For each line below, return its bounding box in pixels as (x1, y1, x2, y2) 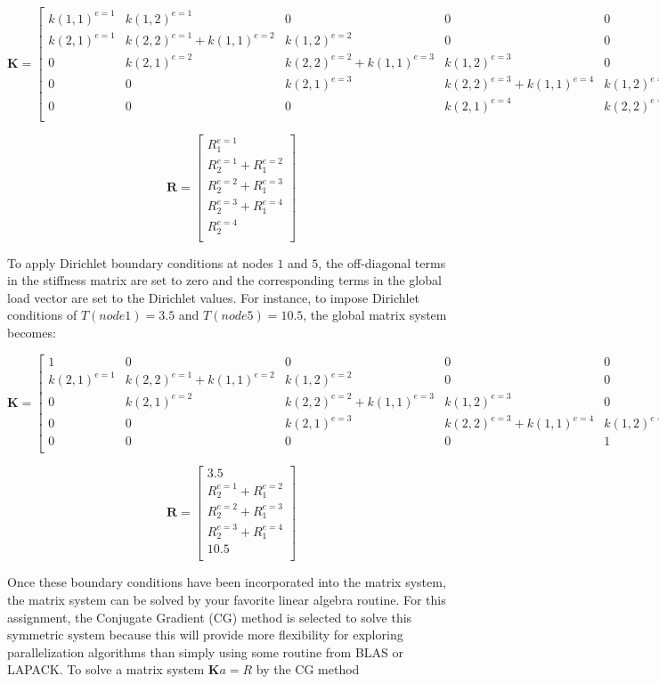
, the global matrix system (303, 305, 447, 324)
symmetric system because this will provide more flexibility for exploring (7, 625, 403, 644)
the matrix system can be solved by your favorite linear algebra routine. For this (7, 590, 446, 608)
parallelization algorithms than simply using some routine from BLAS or (7, 642, 404, 661)
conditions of (7, 305, 77, 324)
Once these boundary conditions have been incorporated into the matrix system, (7, 573, 446, 591)
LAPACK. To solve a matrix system (7, 660, 205, 679)
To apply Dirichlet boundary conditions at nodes (7, 253, 273, 272)
